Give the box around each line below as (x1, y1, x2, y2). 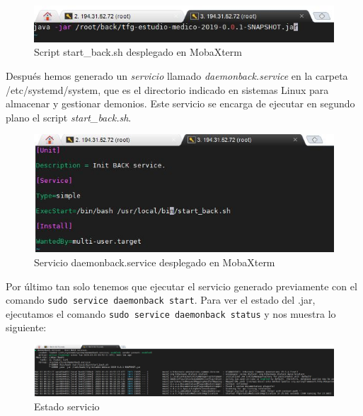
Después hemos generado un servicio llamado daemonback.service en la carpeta (6, 69, 348, 83)
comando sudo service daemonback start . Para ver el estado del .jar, (6, 292, 316, 307)
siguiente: (6, 320, 47, 335)
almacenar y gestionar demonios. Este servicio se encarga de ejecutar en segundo (6, 96, 355, 111)
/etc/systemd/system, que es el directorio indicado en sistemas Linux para (6, 82, 329, 97)
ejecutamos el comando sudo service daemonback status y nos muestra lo (6, 306, 336, 321)
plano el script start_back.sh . (6, 109, 132, 124)
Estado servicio (34, 398, 100, 413)
